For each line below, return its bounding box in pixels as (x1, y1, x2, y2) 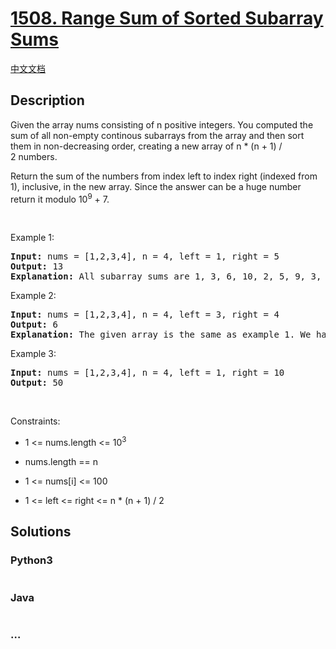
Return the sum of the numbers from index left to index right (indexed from (10, 170, 318, 182)
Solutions (10, 523, 72, 541)
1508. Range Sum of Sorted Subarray (10, 7, 324, 30)
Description (10, 92, 85, 109)
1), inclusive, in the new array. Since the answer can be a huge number (10, 180, 302, 192)
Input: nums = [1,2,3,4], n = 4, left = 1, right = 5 (10, 251, 280, 262)
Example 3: (10, 348, 57, 360)
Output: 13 (10, 261, 64, 272)
